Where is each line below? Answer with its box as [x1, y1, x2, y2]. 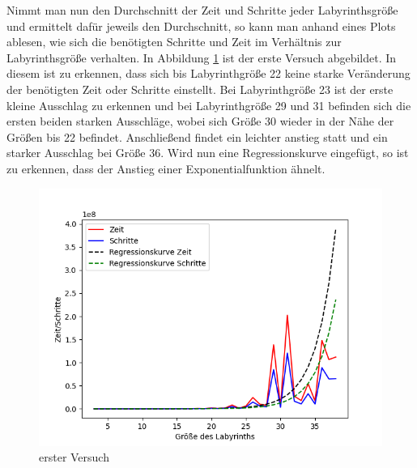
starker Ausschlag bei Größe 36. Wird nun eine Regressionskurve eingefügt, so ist [6, 144, 409, 161]
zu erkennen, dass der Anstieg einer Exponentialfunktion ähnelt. [6, 160, 326, 177]
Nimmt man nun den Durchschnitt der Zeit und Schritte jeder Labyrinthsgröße [6, 2, 398, 18]
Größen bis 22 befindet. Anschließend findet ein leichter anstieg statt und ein [6, 128, 388, 145]
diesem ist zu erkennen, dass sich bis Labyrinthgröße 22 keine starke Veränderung [6, 65, 411, 82]
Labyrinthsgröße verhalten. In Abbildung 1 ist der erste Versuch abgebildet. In [6, 49, 397, 66]
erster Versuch [39, 449, 109, 466]
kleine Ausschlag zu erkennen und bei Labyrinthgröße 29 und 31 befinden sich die [6, 96, 411, 113]
